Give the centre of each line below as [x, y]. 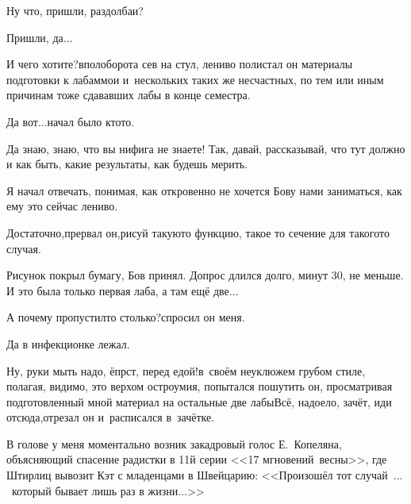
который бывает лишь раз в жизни [95, 490]
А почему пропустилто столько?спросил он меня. [126, 317]
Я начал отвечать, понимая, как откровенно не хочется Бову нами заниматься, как [204, 190]
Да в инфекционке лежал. [68, 343]
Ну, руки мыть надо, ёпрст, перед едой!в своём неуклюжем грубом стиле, [186, 370]
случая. [24, 248]
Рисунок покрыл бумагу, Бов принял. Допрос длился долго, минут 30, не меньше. [205, 275]
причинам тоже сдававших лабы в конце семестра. [129, 95]
